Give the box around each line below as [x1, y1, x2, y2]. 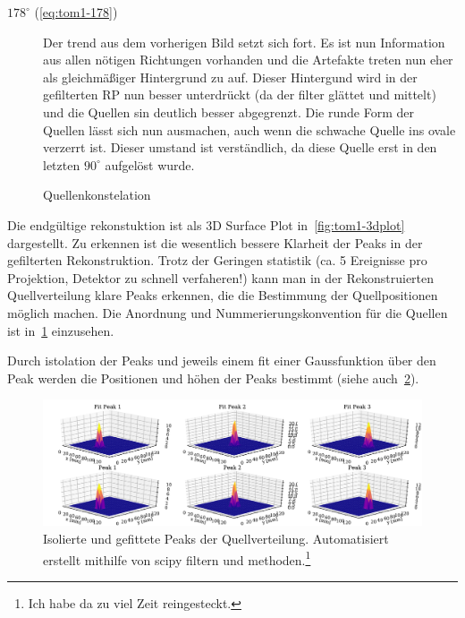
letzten [43, 155, 80, 174]
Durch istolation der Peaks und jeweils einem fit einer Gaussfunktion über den [7, 351, 436, 370]
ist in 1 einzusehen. [7, 321, 114, 339]
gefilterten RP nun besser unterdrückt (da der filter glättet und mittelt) [43, 85, 436, 104]
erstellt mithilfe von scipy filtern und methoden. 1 [43, 547, 311, 569]
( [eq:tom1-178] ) [34, 3, 118, 21]
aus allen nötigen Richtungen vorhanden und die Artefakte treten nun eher [43, 50, 453, 69]
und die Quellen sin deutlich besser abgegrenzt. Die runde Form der [43, 102, 415, 121]
